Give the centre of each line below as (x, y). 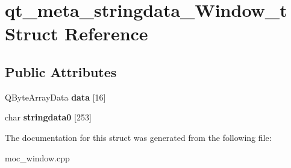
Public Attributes (61, 71)
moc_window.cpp (37, 157)
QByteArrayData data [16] (55, 97)
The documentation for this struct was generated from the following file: (138, 137)
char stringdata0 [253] (48, 117)
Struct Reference (77, 33)
